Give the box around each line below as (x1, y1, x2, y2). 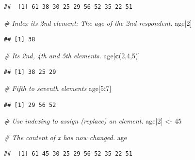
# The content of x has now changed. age (4, 132, 127, 142)
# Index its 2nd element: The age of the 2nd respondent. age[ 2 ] (4, 18, 192, 28)
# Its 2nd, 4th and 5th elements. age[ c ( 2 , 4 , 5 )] (4, 50, 140, 60)
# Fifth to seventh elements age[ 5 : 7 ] (4, 83, 112, 93)
